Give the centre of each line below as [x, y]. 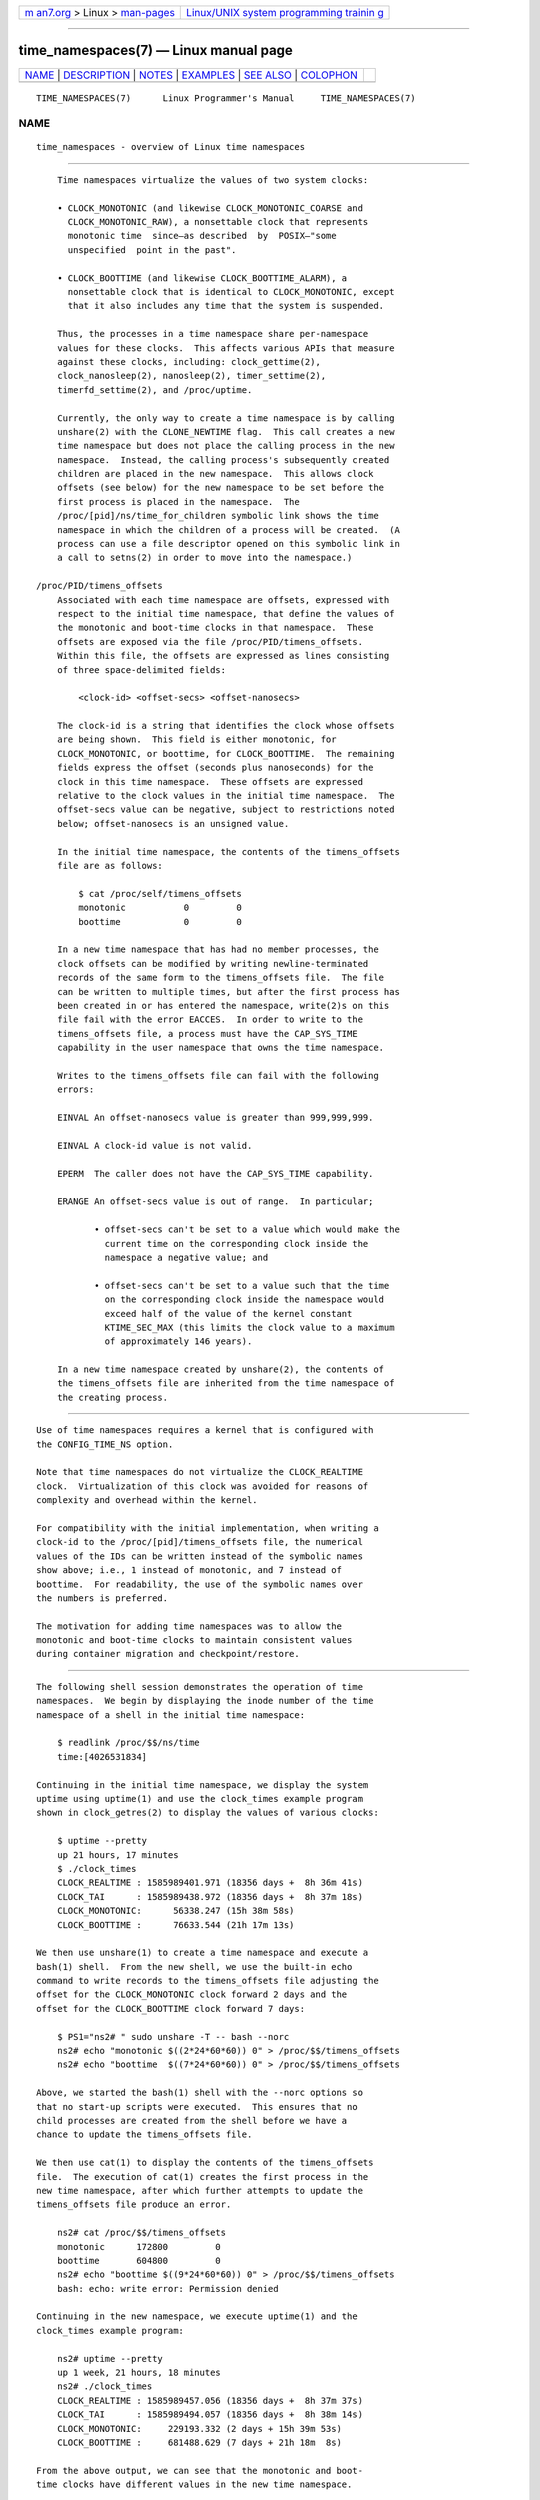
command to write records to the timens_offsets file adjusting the [207, 1981]
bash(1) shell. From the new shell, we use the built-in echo [194, 1966]
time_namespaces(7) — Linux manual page [156, 50]
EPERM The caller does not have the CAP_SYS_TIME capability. [215, 1173]
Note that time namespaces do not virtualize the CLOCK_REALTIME [200, 1472]
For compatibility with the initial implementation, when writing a [207, 1528]
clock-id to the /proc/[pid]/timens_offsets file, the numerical [200, 1542]
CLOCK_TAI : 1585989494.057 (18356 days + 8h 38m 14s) [210, 2414]
